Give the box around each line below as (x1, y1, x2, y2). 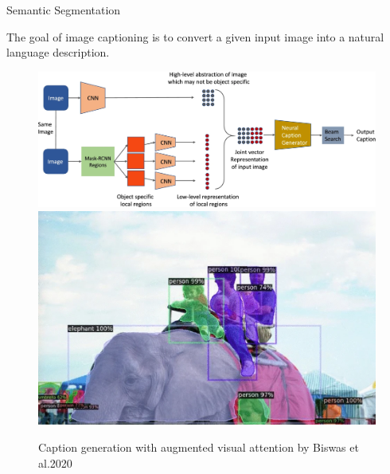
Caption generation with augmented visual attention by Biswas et (38, 438, 359, 455)
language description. (6, 44, 110, 61)
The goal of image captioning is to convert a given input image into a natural (6, 28, 384, 45)
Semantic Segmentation (6, 2, 121, 18)
